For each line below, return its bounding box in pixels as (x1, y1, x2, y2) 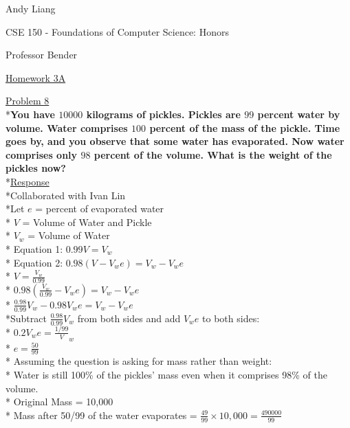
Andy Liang (6, 1, 56, 15)
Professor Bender (6, 47, 78, 62)
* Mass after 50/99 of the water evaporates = (6, 407, 197, 422)
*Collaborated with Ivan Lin (6, 188, 126, 202)
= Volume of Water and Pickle (22, 214, 152, 229)
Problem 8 (6, 93, 50, 108)
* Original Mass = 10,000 (6, 394, 113, 409)
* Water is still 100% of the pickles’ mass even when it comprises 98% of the (6, 367, 327, 381)
